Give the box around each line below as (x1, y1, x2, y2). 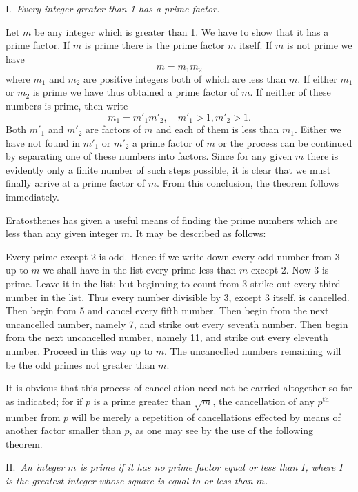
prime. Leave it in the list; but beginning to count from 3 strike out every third (6, 276, 341, 290)
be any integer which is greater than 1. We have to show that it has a (34, 24, 329, 39)
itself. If (239, 38, 272, 52)
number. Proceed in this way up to (6, 343, 153, 358)
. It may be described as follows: (130, 226, 266, 240)
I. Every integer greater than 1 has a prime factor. (6, 1, 220, 15)
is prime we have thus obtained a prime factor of (32, 85, 239, 99)
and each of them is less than (155, 122, 279, 136)
